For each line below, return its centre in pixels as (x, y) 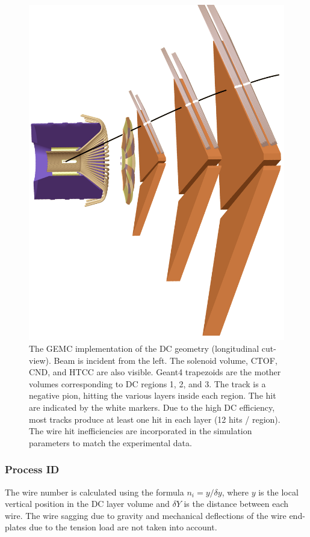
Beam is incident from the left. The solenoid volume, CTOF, (166, 360)
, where (235, 492)
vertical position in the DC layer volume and (87, 504)
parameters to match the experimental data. (110, 442)
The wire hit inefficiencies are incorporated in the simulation (141, 431)
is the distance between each (236, 504)
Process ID (32, 469)
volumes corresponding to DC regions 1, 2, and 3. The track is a (147, 383)
